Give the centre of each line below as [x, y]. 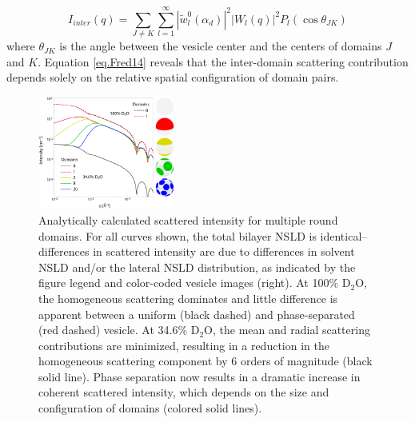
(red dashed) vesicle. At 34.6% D [119, 330]
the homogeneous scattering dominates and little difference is [188, 298]
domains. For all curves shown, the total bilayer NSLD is [178, 235]
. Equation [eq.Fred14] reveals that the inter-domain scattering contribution [223, 61]
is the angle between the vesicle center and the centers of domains [221, 46]
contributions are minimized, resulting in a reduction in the [184, 345]
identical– [344, 235]
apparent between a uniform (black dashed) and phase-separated [197, 314]
